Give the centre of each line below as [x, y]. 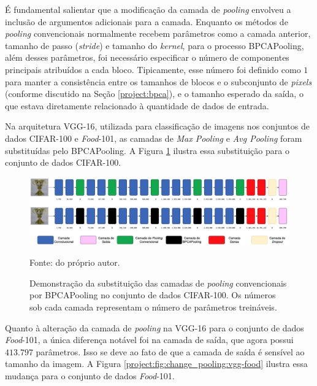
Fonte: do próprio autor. [75, 262]
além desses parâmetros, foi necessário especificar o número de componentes [147, 57]
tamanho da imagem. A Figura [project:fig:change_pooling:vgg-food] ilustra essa [156, 364]
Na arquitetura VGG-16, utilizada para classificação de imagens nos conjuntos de [157, 126]
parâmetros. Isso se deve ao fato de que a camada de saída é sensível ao [170, 351]
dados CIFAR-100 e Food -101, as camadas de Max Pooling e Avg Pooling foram [154, 138]
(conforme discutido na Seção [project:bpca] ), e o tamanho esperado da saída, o [154, 94]
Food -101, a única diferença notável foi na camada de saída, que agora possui [149, 340]
